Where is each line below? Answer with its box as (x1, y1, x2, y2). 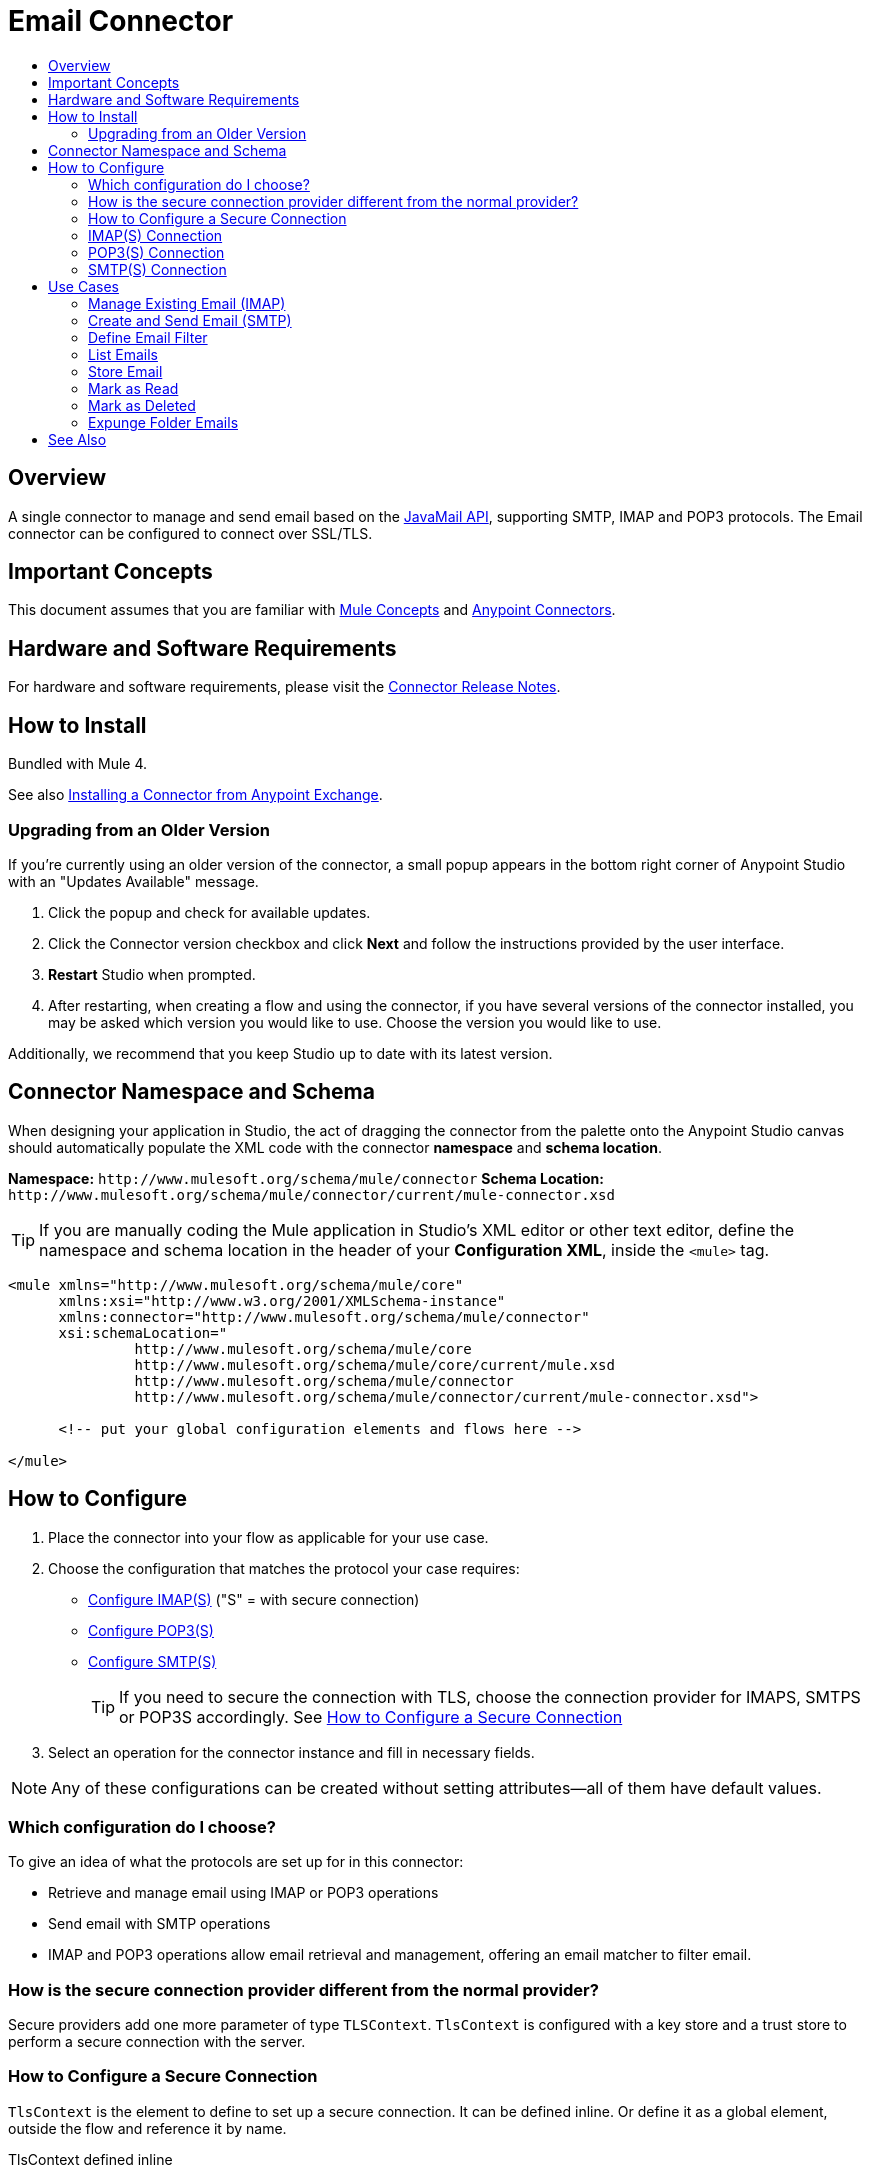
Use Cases (48, 277, 119, 295)
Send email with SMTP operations (48, 1915, 271, 1933)
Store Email (88, 362, 163, 380)
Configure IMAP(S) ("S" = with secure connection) (88, 1590, 420, 1608)
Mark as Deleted (88, 396, 196, 414)
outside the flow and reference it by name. (8, 2119, 287, 2137)
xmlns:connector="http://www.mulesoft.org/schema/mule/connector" (58, 1308, 590, 1325)
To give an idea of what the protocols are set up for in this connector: (8, 1853, 464, 1871)
